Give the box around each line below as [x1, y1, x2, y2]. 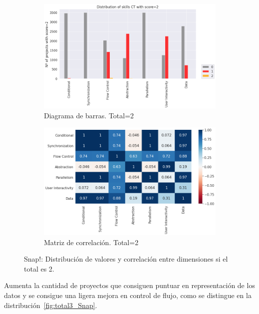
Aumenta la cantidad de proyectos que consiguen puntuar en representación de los [4, 280, 255, 291]
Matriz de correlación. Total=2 [44, 237, 139, 247]
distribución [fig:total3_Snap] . [4, 300, 97, 310]
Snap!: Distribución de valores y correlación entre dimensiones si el [24, 254, 228, 264]
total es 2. [24, 263, 54, 274]
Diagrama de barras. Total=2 [44, 110, 134, 120]
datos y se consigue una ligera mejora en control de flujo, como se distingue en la [4, 290, 252, 300]
